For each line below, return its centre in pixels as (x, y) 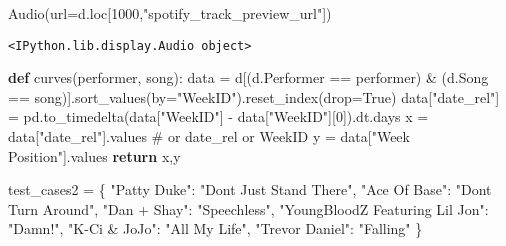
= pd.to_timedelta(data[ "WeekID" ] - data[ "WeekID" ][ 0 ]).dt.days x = (218, 116)
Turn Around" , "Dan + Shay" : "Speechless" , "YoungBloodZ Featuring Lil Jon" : (248, 208)
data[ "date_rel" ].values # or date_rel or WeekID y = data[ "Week (209, 136)
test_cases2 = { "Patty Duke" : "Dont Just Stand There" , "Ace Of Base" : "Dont (250, 189)
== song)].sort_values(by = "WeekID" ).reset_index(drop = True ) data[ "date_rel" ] (254, 96)
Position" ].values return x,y (94, 155)
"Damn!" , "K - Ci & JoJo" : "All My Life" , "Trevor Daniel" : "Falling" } (215, 228)
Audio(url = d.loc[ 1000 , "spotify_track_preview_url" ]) (170, 13)
